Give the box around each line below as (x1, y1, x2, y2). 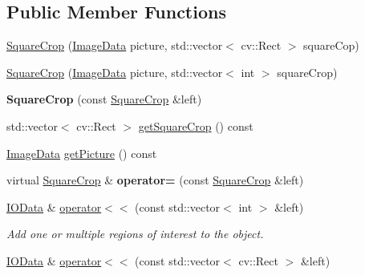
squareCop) (303, 37, 359, 54)
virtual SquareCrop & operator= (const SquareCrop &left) (6, 172, 304, 188)
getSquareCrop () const (138, 117, 253, 134)
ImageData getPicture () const (6, 144, 157, 161)
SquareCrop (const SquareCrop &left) (6, 91, 202, 107)
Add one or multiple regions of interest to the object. (6, 225, 264, 242)
